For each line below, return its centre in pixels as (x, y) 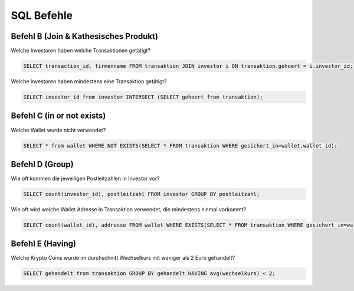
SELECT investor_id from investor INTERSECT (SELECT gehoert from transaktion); (143, 97)
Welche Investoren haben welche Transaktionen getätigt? (81, 51)
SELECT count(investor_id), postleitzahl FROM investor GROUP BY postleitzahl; (142, 194)
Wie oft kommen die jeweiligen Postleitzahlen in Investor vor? (85, 178)
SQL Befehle (42, 15)
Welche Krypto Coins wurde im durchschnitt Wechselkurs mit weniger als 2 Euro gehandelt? (123, 258)
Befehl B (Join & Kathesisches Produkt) (85, 36)
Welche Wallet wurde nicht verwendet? (58, 130)
